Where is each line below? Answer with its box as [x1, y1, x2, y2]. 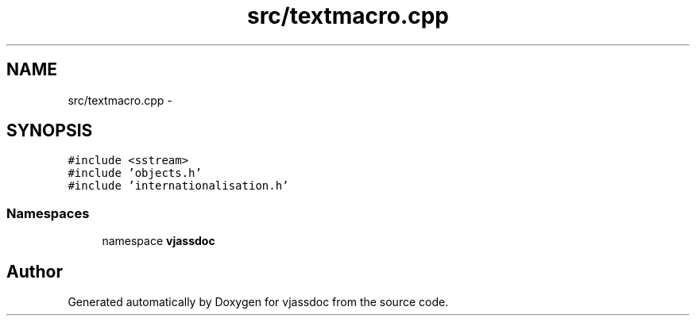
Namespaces [6, 205, 90, 221]
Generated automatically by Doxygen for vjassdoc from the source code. [68, 295, 449, 309]
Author [6, 261, 63, 282]
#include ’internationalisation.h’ [68, 179, 289, 193]
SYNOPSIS [6, 121, 93, 141]
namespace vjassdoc [102, 234, 215, 248]
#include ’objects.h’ [68, 167, 202, 180]
